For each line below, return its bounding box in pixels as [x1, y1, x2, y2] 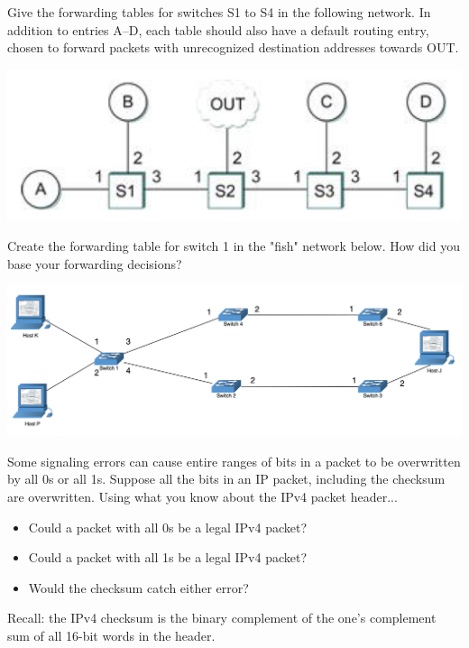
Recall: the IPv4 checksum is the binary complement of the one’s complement [7, 608, 437, 627]
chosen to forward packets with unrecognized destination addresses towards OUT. [7, 38, 459, 57]
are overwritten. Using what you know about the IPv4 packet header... [7, 487, 398, 506]
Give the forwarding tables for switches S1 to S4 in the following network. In [7, 3, 431, 21]
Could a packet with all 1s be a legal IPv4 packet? [28, 548, 308, 567]
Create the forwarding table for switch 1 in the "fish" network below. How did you [7, 236, 460, 255]
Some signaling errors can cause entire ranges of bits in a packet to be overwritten [7, 451, 461, 470]
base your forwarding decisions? [7, 254, 182, 273]
